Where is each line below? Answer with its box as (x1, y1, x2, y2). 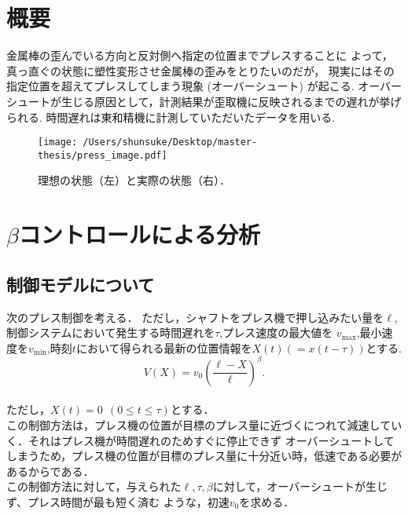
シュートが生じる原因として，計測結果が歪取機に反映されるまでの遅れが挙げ (6, 93, 402, 109)
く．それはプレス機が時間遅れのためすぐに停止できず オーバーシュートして (6, 432, 395, 448)
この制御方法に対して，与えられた (6, 478, 182, 495)
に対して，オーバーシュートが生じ (212, 478, 388, 495)
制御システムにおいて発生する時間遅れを (6, 324, 215, 341)
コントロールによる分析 (18, 218, 261, 250)
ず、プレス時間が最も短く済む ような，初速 (6, 494, 230, 510)
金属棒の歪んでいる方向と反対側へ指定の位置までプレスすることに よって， (6, 47, 393, 64)
